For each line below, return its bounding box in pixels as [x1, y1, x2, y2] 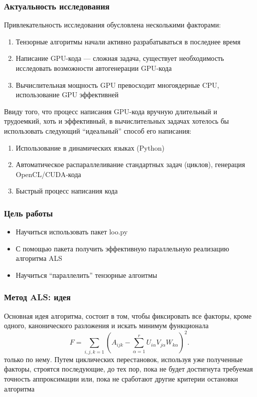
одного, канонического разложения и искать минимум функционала [4, 320, 209, 331]
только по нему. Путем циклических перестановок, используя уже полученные [4, 354, 243, 364]
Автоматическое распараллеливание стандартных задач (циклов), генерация [15, 159, 245, 170]
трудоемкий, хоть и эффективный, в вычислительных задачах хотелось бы [4, 116, 229, 126]
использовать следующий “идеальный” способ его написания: [4, 125, 192, 136]
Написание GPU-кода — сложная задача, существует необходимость [15, 53, 224, 63]
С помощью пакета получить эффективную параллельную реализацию [15, 243, 229, 253]
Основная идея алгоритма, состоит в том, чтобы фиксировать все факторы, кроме [4, 310, 252, 321]
